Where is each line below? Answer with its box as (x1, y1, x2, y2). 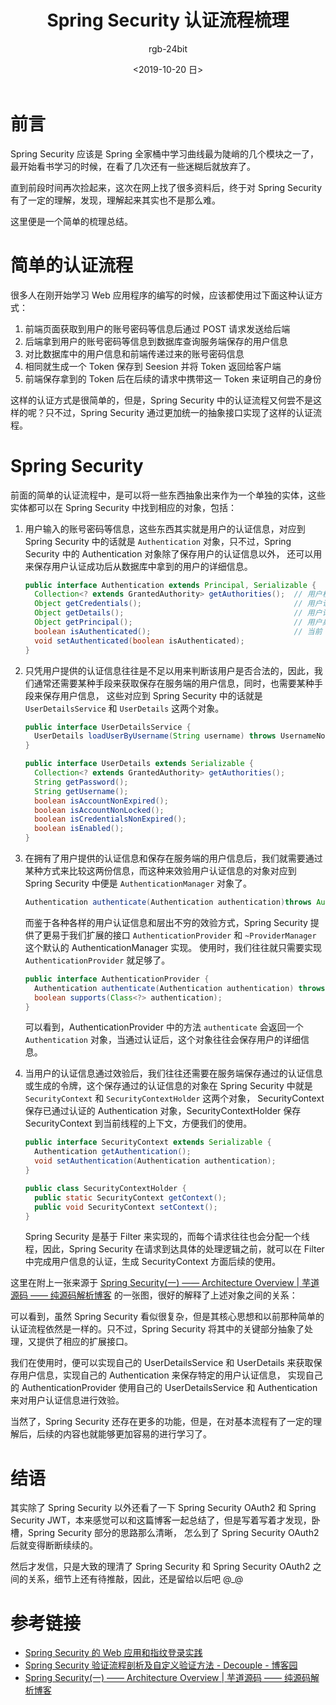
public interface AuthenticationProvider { (24, 974, 210, 984)
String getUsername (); (34, 786, 129, 796)
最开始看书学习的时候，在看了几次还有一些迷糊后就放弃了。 (10, 160, 256, 172)
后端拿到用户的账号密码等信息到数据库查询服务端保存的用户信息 (24, 335, 288, 347)
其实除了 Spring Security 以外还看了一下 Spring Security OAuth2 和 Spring (10, 1502, 317, 1514)
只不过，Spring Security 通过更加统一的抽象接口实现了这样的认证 (44, 406, 314, 418)
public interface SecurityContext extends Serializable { (24, 1137, 272, 1148)
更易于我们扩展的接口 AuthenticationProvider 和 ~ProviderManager (42, 929, 317, 941)
